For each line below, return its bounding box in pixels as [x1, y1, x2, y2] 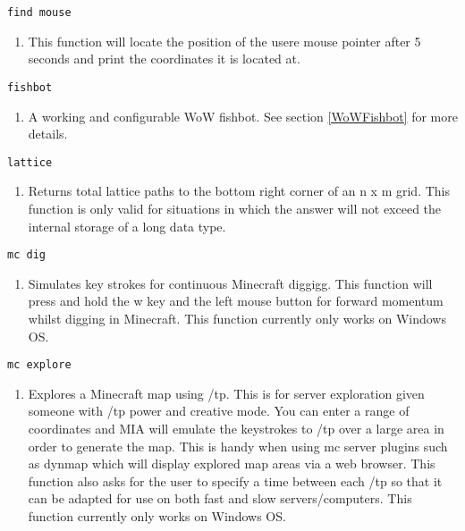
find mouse [7, 6, 72, 19]
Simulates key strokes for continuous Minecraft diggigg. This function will [28, 274, 433, 292]
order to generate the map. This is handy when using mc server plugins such [28, 436, 448, 455]
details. [28, 124, 68, 143]
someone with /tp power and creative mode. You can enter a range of [28, 401, 410, 420]
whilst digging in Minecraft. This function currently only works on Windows [28, 308, 446, 327]
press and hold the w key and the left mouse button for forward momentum [28, 291, 444, 310]
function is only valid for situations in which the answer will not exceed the [28, 198, 442, 217]
